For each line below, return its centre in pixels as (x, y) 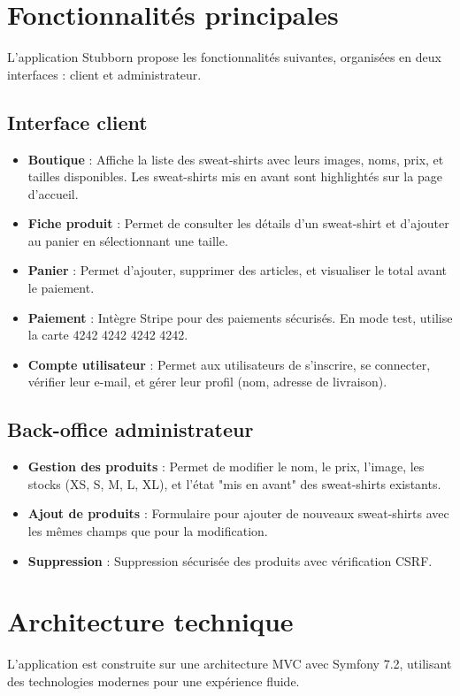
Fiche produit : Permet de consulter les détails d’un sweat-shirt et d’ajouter (238, 223)
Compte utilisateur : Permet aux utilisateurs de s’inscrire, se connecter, (229, 364)
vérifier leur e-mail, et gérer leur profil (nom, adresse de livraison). (207, 382)
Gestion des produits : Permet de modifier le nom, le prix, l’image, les (226, 467)
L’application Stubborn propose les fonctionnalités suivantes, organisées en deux (224, 57)
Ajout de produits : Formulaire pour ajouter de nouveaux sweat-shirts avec (238, 513)
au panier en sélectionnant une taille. (128, 240)
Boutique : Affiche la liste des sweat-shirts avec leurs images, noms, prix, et (236, 159)
